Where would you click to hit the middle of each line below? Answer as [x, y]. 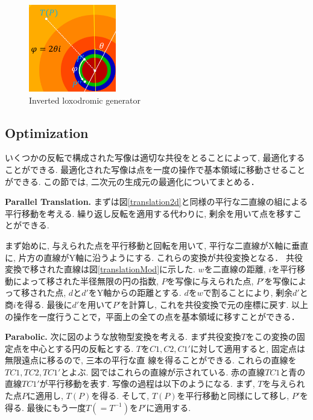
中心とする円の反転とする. [82, 348]
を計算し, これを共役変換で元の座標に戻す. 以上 [215, 304]
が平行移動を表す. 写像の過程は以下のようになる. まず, [147, 384]
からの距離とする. [147, 293]
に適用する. [169, 407]
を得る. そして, [120, 396]
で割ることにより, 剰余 [248, 293]
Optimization [47, 132]
